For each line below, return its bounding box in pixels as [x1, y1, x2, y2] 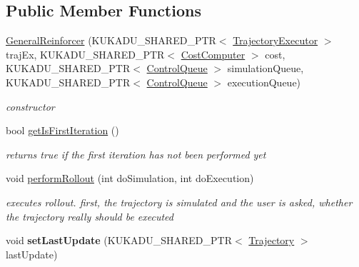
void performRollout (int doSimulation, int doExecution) [6, 171, 254, 186]
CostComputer [181, 46, 246, 61]
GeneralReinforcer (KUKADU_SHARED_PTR [6, 33, 216, 48]
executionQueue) [227, 74, 301, 89]
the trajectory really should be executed [6, 208, 174, 223]
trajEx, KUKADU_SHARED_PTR [6, 46, 165, 61]
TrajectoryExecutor [233, 33, 318, 48]
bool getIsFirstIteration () [6, 123, 119, 138]
